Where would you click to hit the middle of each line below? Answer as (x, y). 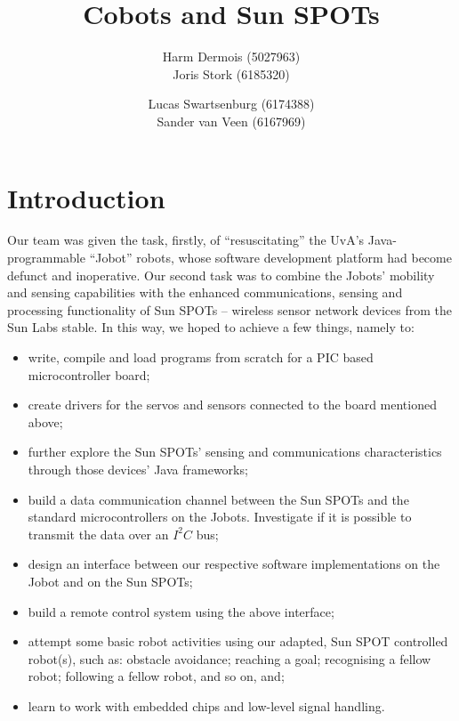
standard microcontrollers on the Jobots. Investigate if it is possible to (220, 517)
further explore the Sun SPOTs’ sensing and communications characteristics (235, 452)
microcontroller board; (89, 374)
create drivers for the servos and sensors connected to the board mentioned (232, 405)
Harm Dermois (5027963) (231, 57)
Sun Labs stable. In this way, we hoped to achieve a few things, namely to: (211, 327)
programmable (46, 258)
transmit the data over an (98, 534)
